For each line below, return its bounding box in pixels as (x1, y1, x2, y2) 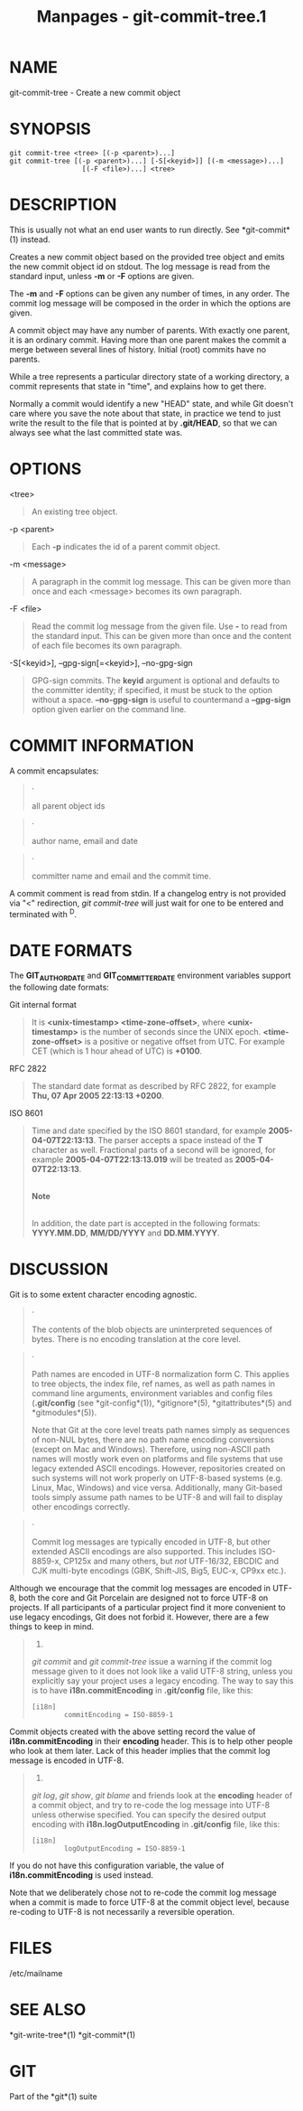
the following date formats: (9, 982, 110, 993)
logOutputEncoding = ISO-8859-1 (64, 1844, 186, 1853)
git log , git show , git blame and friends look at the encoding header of (31, 1790, 293, 1801)
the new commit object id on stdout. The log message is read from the (9, 260, 271, 272)
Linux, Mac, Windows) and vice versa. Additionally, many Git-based (31, 1482, 283, 1493)
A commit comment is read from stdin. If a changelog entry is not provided (9, 887, 287, 898)
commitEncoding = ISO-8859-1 (64, 1711, 174, 1720)
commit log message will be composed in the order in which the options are (9, 297, 291, 308)
